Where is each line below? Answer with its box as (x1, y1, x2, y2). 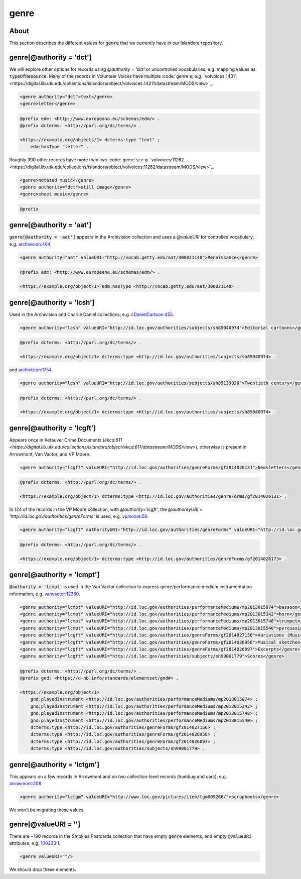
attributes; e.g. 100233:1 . (9, 840, 61, 846)
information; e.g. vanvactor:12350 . (9, 591, 80, 597)
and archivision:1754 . (9, 367, 53, 373)
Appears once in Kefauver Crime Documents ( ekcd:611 (9, 437, 122, 443)
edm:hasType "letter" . (30, 144, 89, 150)
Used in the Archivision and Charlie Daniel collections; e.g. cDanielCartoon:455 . (9, 311, 174, 317)
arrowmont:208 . (9, 781, 43, 787)
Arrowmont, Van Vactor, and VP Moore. (9, 451, 91, 457)
